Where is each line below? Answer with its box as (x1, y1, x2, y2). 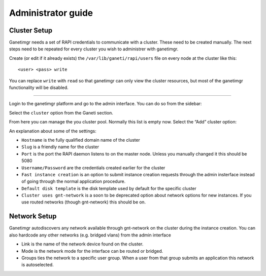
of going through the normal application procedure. (21, 178, 126, 185)
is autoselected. (21, 262, 54, 268)
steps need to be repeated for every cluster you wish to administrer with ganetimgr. (9, 46, 179, 52)
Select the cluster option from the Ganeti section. (9, 110, 113, 116)
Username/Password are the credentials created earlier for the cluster (21, 164, 166, 170)
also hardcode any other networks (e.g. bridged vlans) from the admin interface (9, 232, 171, 238)
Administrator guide (9, 7, 93, 18)
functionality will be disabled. (9, 84, 68, 91)
